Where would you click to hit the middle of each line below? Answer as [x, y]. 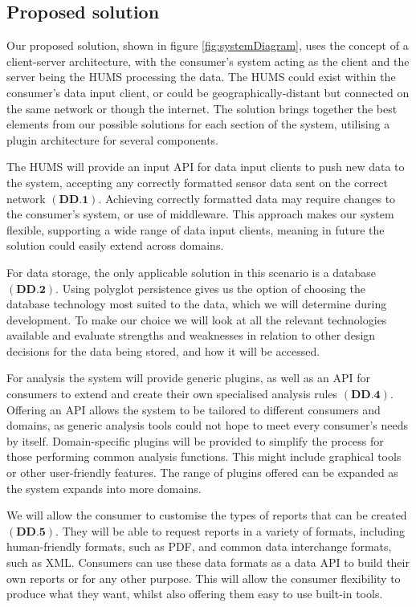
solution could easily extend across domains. [115, 245]
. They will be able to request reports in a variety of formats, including [230, 530]
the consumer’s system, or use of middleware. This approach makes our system [200, 214]
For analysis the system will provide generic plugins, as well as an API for [188, 378]
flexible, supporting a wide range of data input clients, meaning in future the [196, 229]
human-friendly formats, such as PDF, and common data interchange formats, [199, 546]
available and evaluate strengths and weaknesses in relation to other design [191, 335]
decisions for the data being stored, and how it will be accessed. [163, 350]
